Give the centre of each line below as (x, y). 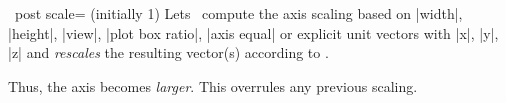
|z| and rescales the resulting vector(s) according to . (168, 52)
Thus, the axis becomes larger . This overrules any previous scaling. (213, 85)
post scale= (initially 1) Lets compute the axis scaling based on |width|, (238, 13)
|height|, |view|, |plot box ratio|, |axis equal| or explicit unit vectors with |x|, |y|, (253, 32)
